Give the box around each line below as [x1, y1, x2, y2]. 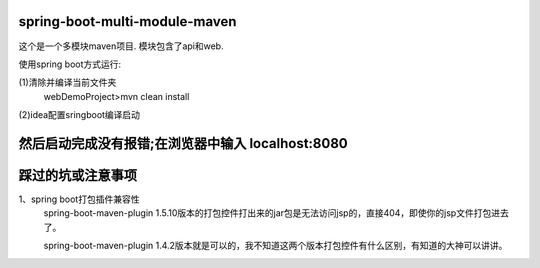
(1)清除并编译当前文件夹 [18, 76, 117, 89]
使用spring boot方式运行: [18, 58, 122, 70]
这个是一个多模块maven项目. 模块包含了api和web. [18, 40, 224, 52]
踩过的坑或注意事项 [18, 166, 137, 184]
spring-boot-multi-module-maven [18, 13, 237, 30]
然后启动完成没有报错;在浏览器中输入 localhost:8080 [18, 135, 349, 152]
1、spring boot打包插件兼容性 [18, 193, 140, 205]
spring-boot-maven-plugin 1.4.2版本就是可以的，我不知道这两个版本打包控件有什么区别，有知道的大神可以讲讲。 [43, 240, 508, 252]
